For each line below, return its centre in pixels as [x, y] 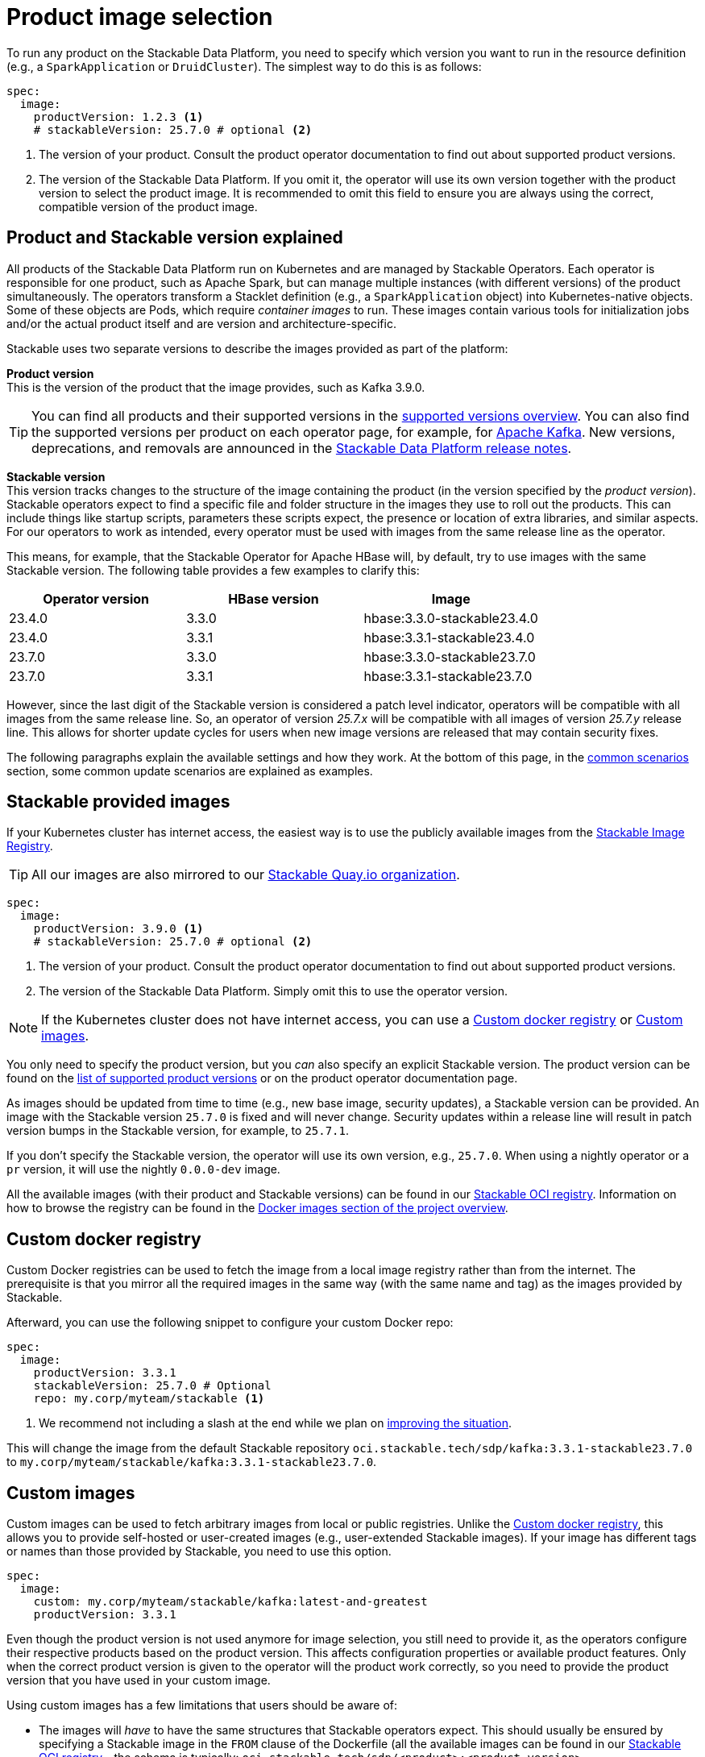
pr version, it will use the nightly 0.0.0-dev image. [143, 1169]
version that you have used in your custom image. [139, 1680]
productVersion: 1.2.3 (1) [118, 116]
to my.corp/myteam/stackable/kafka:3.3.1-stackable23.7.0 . [192, 1462]
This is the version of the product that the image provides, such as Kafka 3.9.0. [216, 387]
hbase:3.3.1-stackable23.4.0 [449, 637]
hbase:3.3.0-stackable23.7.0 [450, 656]
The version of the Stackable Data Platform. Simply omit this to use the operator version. [274, 991]
